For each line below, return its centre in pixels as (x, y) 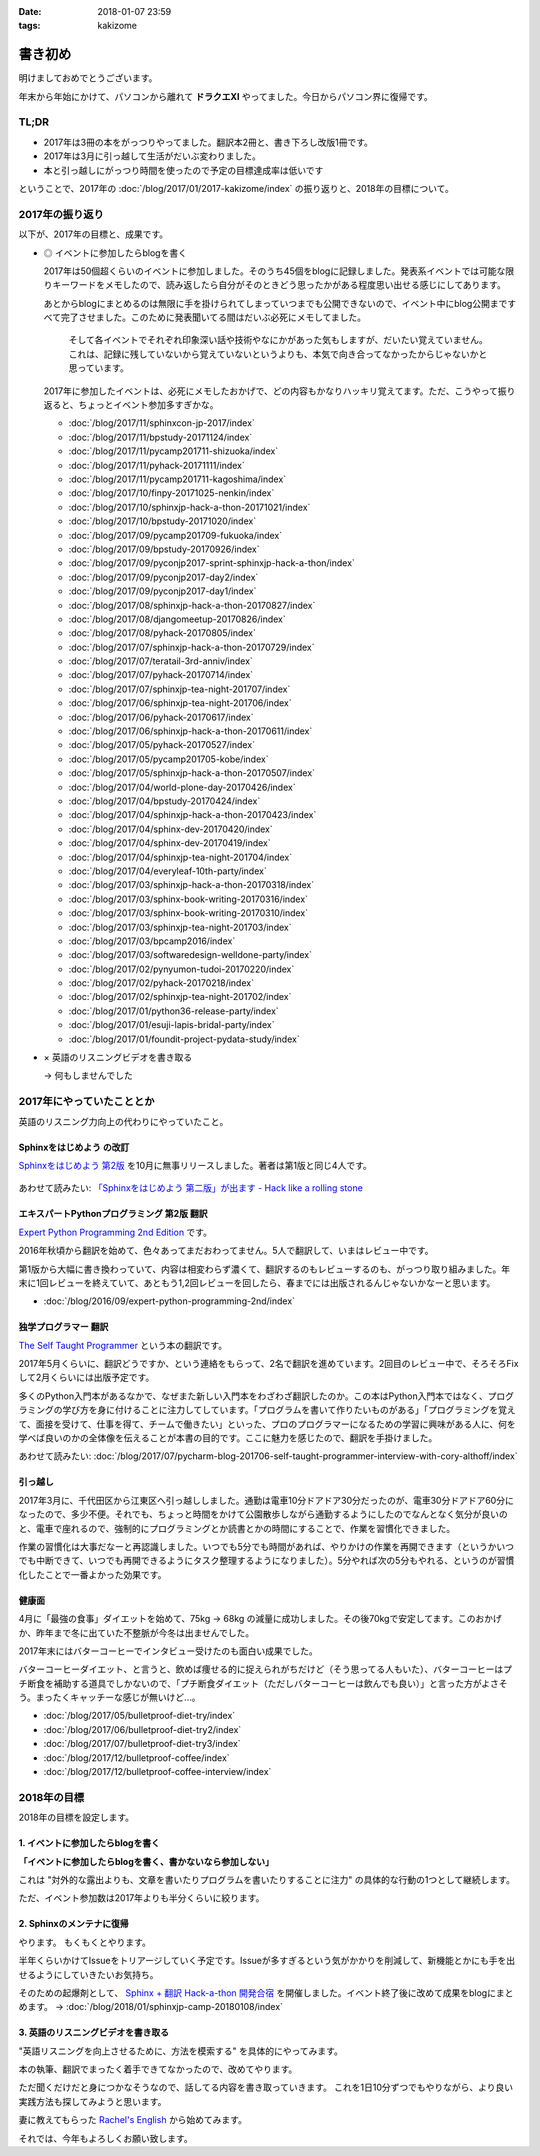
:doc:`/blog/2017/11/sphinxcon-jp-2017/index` (161, 423)
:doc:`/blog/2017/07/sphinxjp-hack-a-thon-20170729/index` (191, 647)
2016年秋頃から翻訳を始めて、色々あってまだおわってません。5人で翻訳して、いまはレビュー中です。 (226, 1251)
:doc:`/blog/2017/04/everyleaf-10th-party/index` (167, 871)
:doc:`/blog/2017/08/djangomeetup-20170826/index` (177, 619)
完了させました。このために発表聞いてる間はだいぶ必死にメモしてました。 (213, 317)
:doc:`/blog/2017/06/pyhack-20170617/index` (161, 717)
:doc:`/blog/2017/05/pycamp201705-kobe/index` (168, 759)
